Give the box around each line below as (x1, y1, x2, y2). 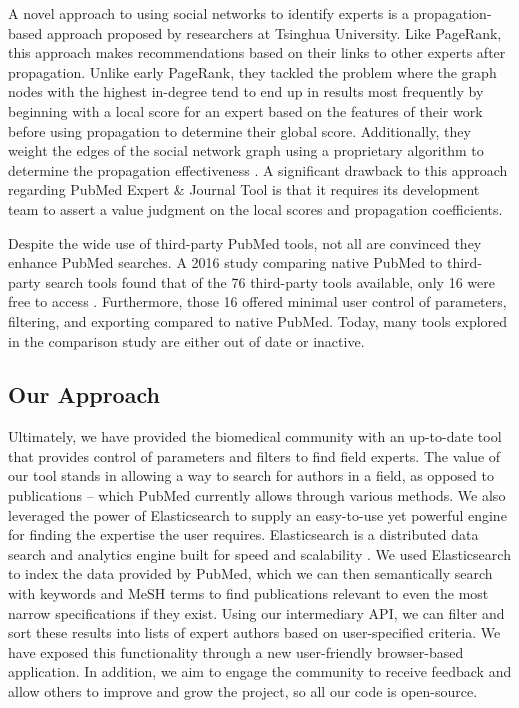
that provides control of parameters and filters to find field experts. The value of (8, 445, 501, 466)
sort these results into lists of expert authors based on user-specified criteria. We (8, 622, 501, 643)
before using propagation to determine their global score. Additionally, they (8, 120, 471, 141)
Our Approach (8, 379, 160, 410)
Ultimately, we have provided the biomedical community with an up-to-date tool (8, 426, 502, 447)
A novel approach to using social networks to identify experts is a (8, 3, 410, 23)
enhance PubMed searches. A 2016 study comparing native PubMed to (8, 252, 443, 273)
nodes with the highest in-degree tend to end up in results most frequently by (8, 81, 484, 102)
